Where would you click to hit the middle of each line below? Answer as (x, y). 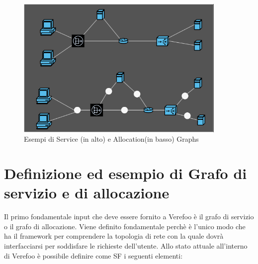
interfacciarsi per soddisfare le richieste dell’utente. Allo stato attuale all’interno (126, 246)
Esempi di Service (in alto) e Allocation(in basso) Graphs (111, 139)
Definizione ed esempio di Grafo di (126, 173)
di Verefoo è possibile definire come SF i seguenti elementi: (93, 255)
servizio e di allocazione (87, 193)
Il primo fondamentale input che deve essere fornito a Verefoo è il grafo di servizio (129, 217)
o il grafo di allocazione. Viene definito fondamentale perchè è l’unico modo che (125, 226)
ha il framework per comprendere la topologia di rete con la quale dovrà (114, 236)
